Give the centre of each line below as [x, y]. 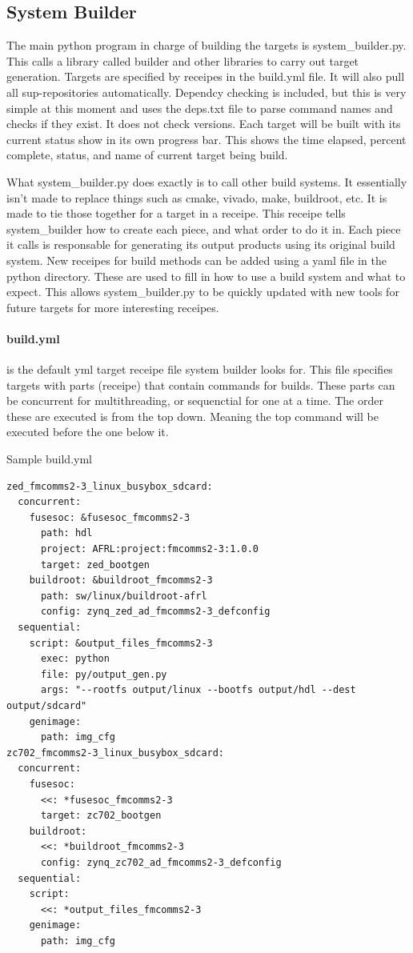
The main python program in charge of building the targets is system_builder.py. [206, 45]
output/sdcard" [47, 705]
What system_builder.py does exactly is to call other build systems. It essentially [207, 181]
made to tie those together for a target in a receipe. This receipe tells [176, 213]
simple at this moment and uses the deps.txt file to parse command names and [200, 108]
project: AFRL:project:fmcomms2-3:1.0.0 [149, 549]
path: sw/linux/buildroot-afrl [124, 596]
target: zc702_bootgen [101, 816]
